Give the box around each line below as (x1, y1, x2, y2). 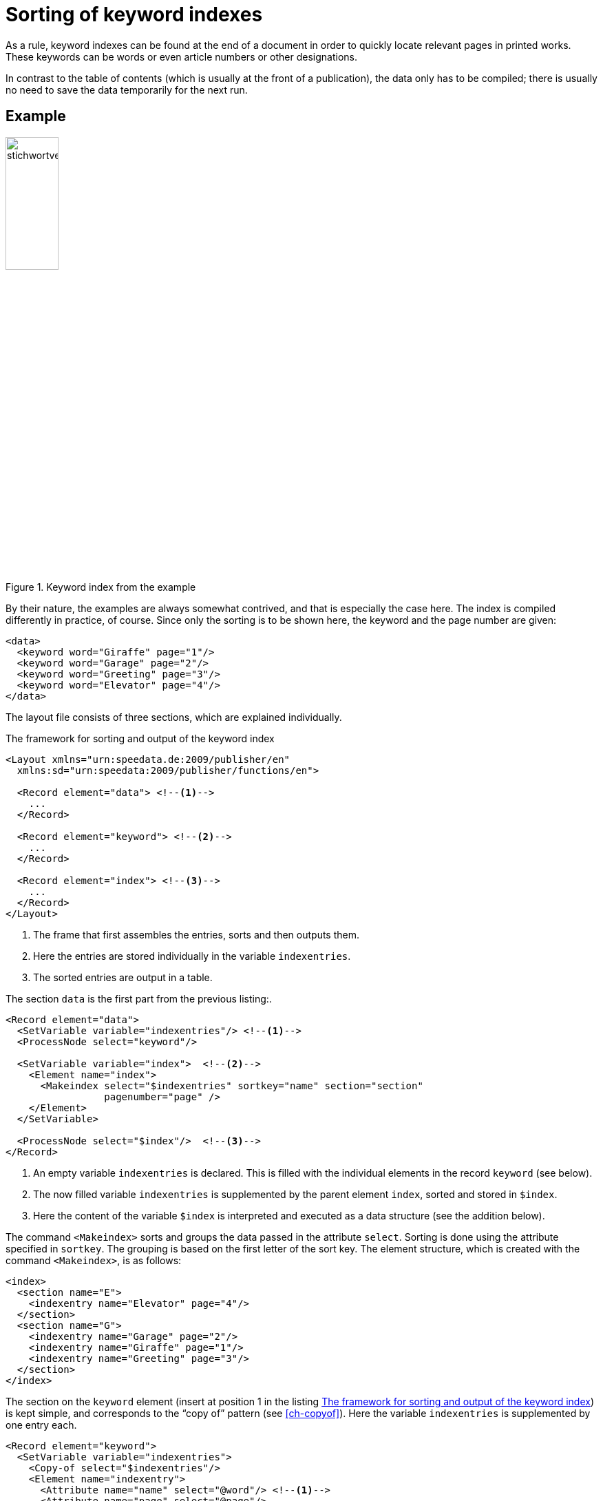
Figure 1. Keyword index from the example (6, 581, 196, 594)
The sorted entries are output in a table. (33, 972, 213, 984)
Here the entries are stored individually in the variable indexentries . (33, 950, 351, 963)
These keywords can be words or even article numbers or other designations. (6, 50, 357, 63)
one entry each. (6, 1419, 77, 1431)
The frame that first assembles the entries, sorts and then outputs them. (33, 929, 359, 941)
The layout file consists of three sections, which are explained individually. (6, 711, 342, 724)
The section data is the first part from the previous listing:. (6, 993, 272, 1005)
